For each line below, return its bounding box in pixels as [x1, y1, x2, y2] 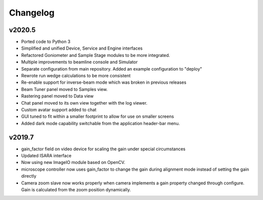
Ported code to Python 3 [21, 39, 71, 45]
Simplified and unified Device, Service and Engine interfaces [21, 45, 143, 51]
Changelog [9, 7, 55, 18]
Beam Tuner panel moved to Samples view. [21, 86, 108, 92]
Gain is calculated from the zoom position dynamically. [21, 187, 131, 192]
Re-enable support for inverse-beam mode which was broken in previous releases [21, 79, 187, 85]
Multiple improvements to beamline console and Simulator [21, 59, 138, 65]
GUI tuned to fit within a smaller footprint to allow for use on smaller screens [21, 113, 174, 119]
